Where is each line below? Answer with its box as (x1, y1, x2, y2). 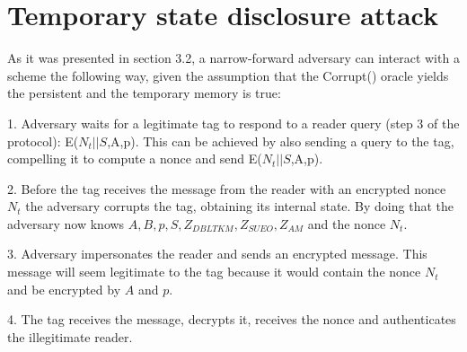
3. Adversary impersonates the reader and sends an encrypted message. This (7, 244, 427, 263)
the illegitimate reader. (7, 327, 133, 346)
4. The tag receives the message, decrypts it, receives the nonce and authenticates (7, 310, 456, 329)
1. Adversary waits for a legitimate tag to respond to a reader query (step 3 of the (7, 113, 460, 132)
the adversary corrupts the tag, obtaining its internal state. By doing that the (25, 197, 454, 216)
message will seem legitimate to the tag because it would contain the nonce (7, 262, 421, 281)
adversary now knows (7, 214, 125, 233)
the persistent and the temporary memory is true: (7, 84, 281, 102)
